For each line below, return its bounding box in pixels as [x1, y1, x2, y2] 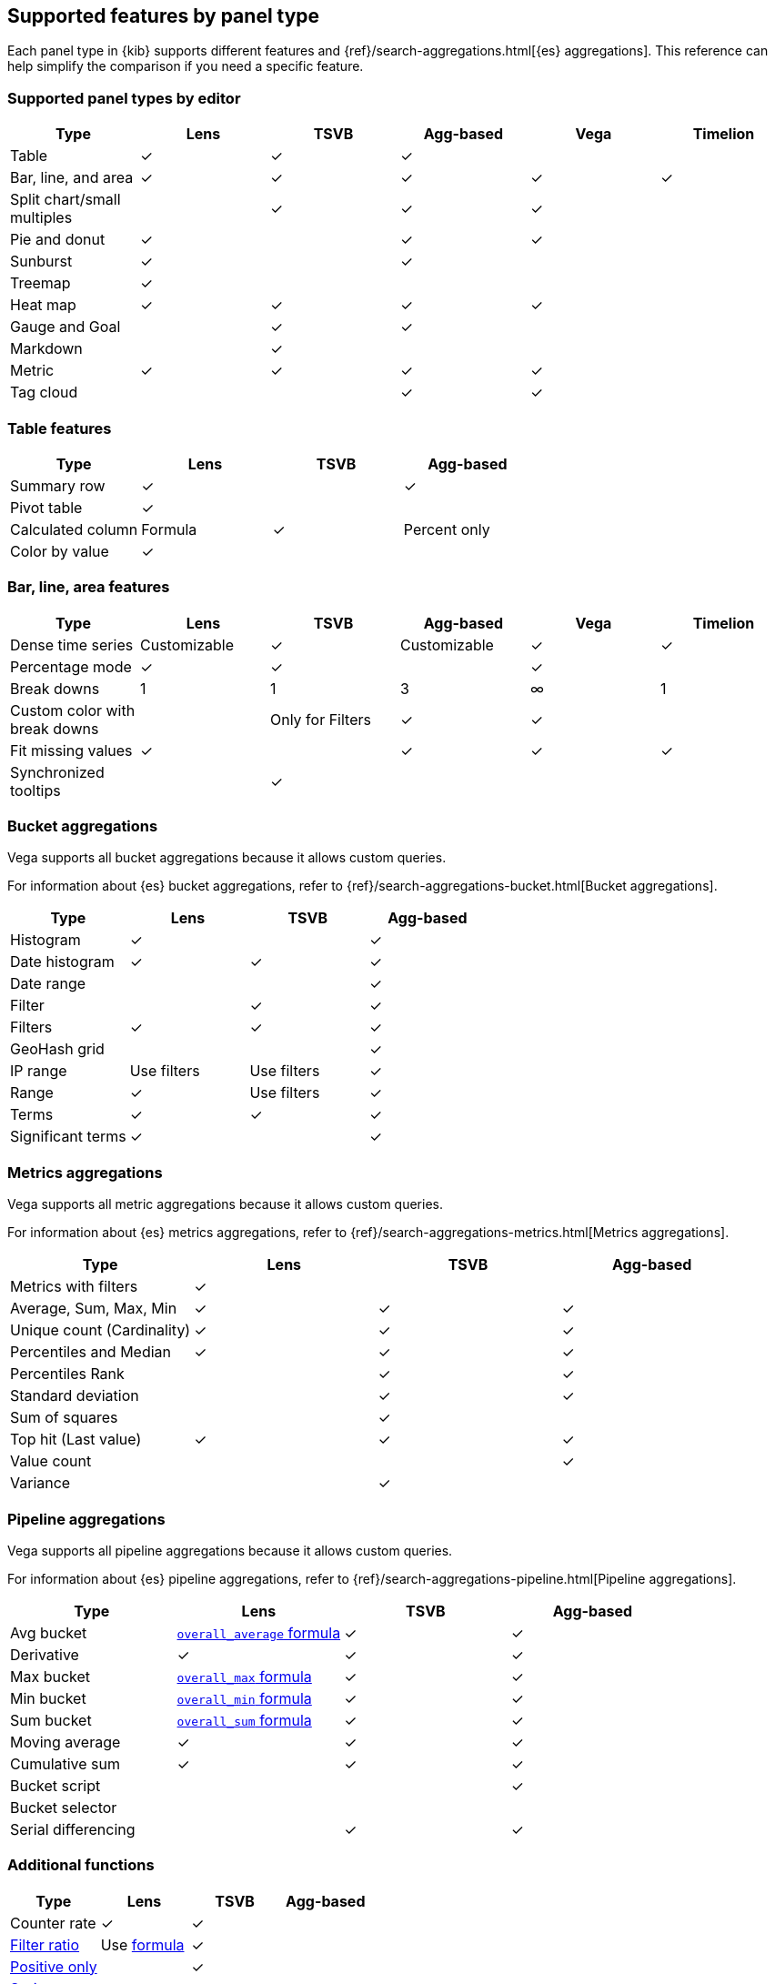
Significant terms [10, 1127, 126, 1146]
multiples [10, 208, 73, 227]
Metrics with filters [10, 1277, 138, 1296]
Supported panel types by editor [7, 88, 241, 107]
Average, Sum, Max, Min [10, 1299, 177, 1318]
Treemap [10, 274, 71, 293]
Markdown [10, 339, 83, 358]
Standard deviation [10, 1386, 139, 1405]
